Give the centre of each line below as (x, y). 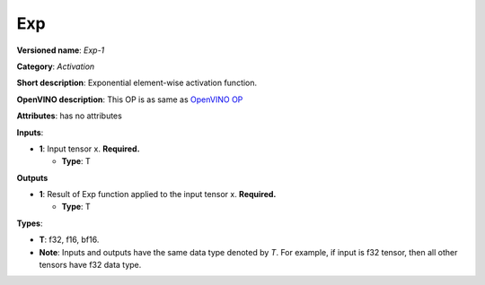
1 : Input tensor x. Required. (89, 149)
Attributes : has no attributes (70, 116)
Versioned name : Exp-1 (61, 50)
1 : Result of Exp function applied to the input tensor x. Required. (158, 194)
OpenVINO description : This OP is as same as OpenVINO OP (130, 99)
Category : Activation (56, 66)
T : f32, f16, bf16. (69, 240)
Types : (30, 223)
